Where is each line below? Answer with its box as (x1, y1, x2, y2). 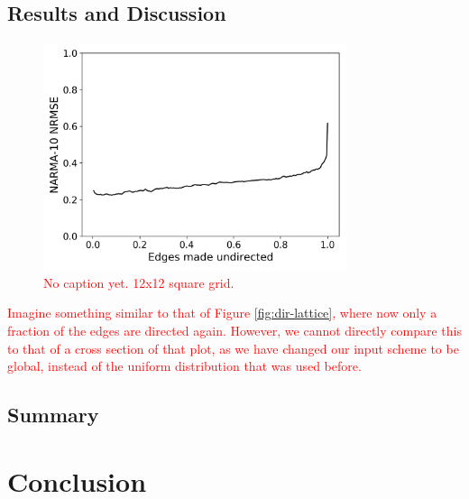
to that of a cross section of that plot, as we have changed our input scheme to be (7, 338, 459, 357)
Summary (7, 401, 99, 429)
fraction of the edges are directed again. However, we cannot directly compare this (7, 320, 462, 339)
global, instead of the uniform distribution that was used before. (7, 356, 362, 375)
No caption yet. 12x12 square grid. (43, 273, 234, 291)
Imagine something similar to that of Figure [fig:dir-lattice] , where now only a (7, 303, 437, 322)
